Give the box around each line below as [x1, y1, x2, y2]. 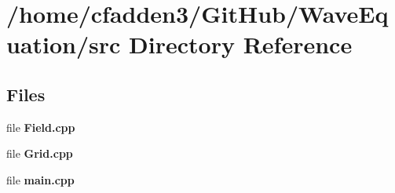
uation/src [6, 28, 121, 60]
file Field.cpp [6, 118, 75, 135]
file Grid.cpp [6, 145, 73, 162]
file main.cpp [6, 171, 75, 188]
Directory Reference [129, 28, 353, 60]
